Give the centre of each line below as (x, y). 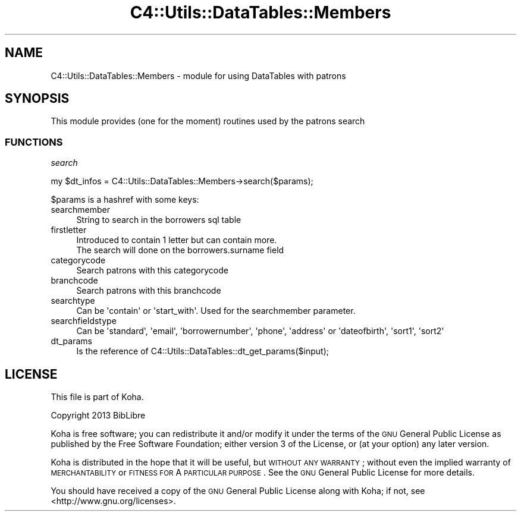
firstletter (69, 230)
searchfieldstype (84, 321)
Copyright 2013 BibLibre (98, 416)
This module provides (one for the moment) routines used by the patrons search (208, 121)
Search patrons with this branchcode (149, 291)
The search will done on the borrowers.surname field (180, 250)
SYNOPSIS (37, 99)
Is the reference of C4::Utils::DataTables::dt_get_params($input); (203, 351)
